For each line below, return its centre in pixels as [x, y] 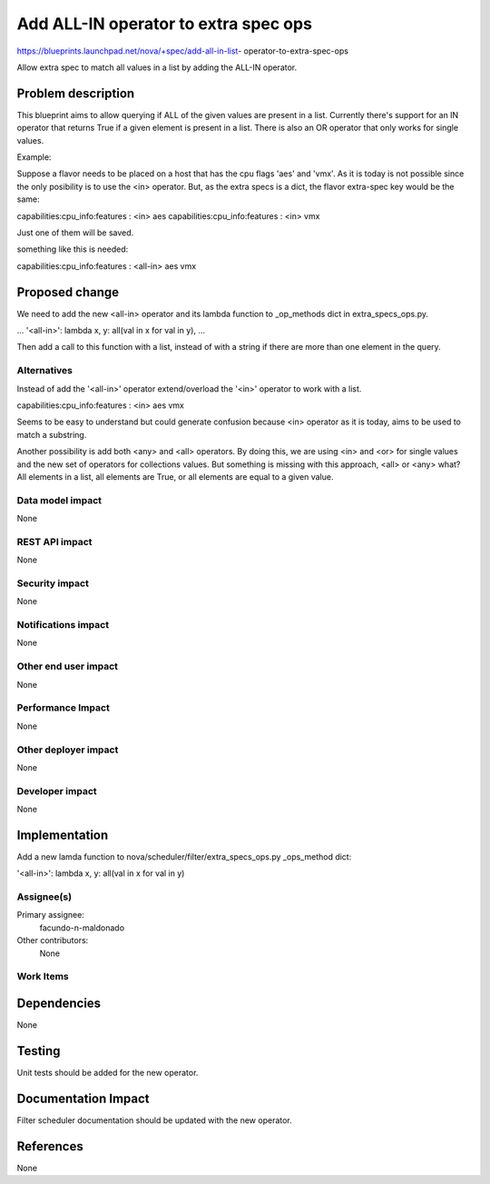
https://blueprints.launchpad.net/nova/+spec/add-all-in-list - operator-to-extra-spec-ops [183, 51]
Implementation [63, 835]
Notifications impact [63, 625]
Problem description [76, 93]
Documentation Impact [83, 1098]
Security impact [53, 583]
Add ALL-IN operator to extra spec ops [165, 24]
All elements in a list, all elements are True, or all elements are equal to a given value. [175, 476]
